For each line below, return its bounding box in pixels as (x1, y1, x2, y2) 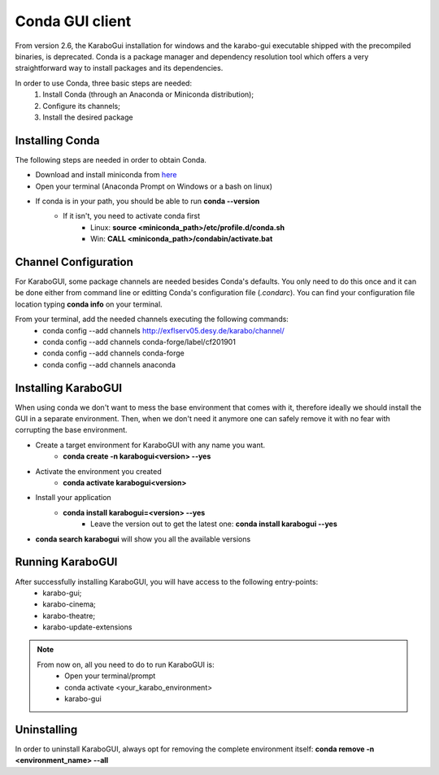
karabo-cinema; (42, 599, 97, 609)
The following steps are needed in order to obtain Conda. (15, 155, 207, 164)
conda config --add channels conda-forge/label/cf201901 (42, 337, 236, 346)
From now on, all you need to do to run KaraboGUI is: (37, 660, 215, 669)
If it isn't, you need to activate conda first (63, 211, 201, 221)
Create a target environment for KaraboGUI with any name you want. (35, 440, 266, 450)
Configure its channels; (42, 101, 121, 111)
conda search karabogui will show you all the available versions (35, 533, 251, 544)
